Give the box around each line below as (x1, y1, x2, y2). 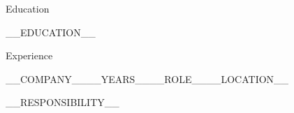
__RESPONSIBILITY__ (6, 95, 119, 110)
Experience (6, 48, 53, 63)
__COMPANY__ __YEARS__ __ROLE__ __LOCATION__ (6, 71, 289, 86)
